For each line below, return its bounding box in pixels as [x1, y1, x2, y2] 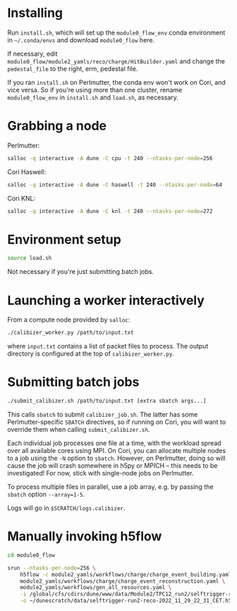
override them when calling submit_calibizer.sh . [7, 425, 150, 433]
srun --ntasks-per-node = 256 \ [7, 564, 97, 571]
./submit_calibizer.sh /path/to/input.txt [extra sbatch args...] [7, 397, 207, 405]
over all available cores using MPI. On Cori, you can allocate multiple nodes [7, 446, 226, 454]
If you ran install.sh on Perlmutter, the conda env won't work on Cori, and [7, 78, 226, 86]
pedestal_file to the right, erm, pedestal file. [7, 64, 138, 73]
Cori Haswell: [7, 167, 47, 176]
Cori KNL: [7, 194, 36, 202]
